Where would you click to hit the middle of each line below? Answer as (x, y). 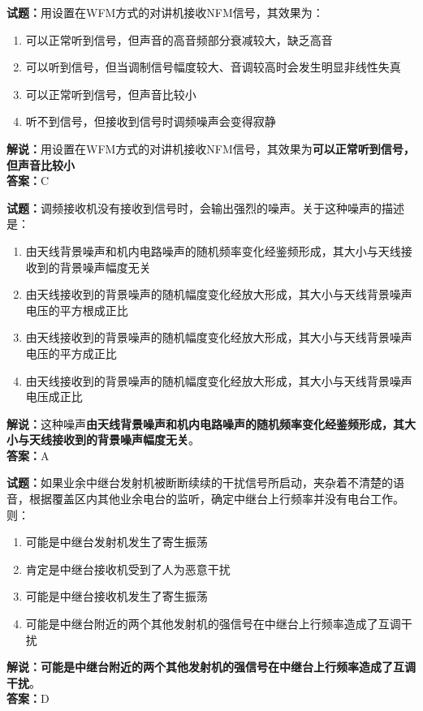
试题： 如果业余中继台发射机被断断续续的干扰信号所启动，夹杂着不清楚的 (200, 483)
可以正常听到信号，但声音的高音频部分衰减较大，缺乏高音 (179, 39)
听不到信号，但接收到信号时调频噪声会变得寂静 (151, 121)
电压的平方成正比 (71, 353)
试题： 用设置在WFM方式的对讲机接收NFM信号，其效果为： (165, 12)
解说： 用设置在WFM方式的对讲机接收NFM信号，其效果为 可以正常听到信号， (211, 148)
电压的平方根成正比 (77, 310)
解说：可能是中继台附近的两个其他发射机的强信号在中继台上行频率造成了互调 (211, 667)
